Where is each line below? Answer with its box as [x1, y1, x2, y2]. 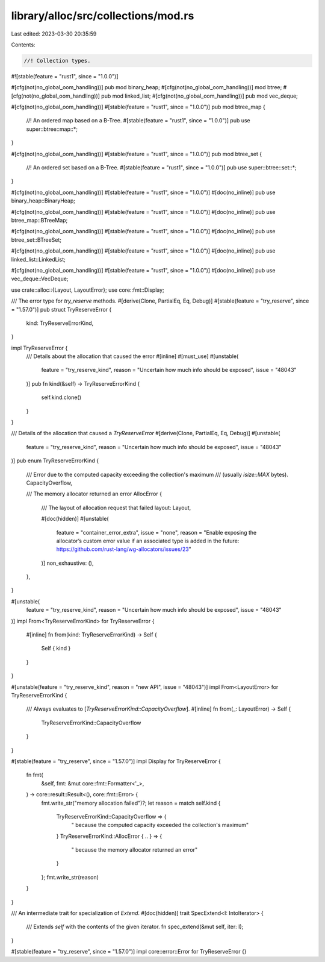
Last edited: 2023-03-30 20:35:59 [11, 30, 97, 37]
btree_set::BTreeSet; [11, 236, 62, 244]
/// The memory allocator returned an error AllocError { [26, 490, 162, 497]
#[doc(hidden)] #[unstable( [41, 515, 109, 523]
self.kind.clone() [41, 394, 81, 401]
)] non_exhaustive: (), [41, 559, 94, 567]
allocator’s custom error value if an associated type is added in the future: [56, 537, 240, 544]
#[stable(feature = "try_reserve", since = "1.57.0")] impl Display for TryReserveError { [11, 757, 221, 765]
